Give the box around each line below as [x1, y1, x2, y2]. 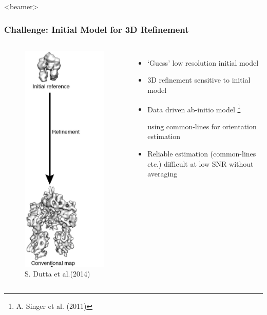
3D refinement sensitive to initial [147, 74, 251, 85]
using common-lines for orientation [147, 121, 257, 131]
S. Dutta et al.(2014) [25, 268, 90, 279]
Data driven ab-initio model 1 [147, 102, 241, 114]
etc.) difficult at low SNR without [147, 158, 254, 169]
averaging [147, 168, 178, 179]
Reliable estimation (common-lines [147, 148, 256, 159]
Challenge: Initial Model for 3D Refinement [4, 23, 189, 35]
